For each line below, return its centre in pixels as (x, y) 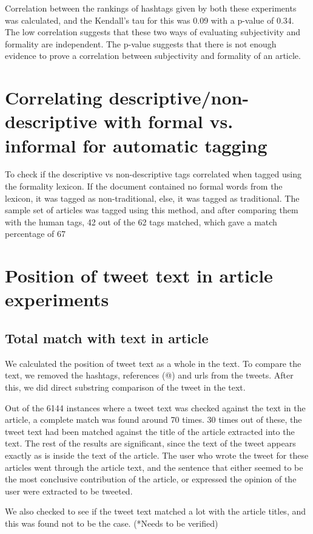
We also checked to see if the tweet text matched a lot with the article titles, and (156, 511)
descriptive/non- (179, 98)
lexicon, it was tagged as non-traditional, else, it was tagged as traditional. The (152, 198)
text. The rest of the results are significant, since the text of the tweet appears (150, 443)
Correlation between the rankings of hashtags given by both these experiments (151, 8)
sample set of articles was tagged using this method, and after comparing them (152, 210)
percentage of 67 (35, 234)
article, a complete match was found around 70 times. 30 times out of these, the (153, 419)
